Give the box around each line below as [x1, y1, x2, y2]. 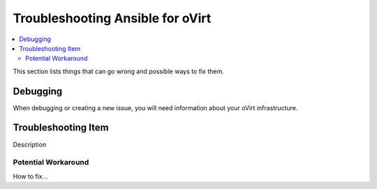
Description [13, 140, 47, 149]
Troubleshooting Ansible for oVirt [13, 10, 212, 26]
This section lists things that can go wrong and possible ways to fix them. [13, 67, 224, 75]
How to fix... [13, 172, 48, 181]
